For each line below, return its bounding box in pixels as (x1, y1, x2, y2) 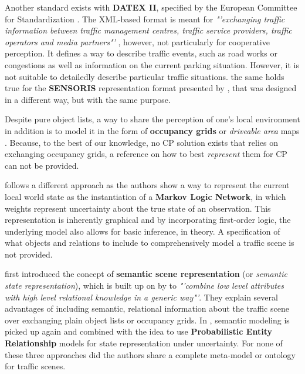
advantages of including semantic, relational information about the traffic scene (5, 302, 289, 315)
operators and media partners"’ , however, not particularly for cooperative (5, 35, 270, 48)
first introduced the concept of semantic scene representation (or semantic (5, 268, 287, 280)
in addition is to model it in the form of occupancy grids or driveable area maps (5, 124, 300, 136)
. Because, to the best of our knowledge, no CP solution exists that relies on (5, 136, 279, 148)
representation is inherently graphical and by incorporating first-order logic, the (5, 213, 291, 226)
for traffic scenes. (5, 360, 66, 372)
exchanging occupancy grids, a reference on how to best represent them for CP (5, 148, 287, 160)
